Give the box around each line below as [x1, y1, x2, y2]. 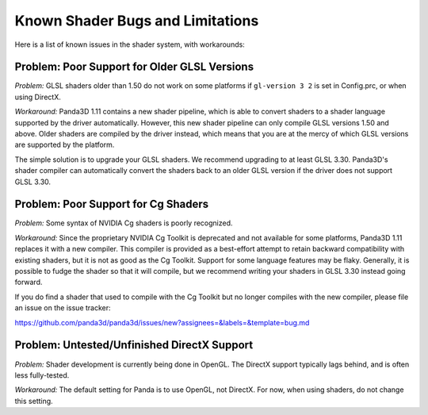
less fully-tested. [14, 370, 70, 380]
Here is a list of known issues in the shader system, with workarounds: [14, 40, 245, 49]
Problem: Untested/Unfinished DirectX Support [14, 338, 254, 352]
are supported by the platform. [14, 140, 115, 150]
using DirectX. [14, 92, 61, 102]
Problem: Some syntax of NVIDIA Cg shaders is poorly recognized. [14, 218, 233, 228]
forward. [14, 278, 43, 287]
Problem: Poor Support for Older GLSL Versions [14, 60, 254, 74]
